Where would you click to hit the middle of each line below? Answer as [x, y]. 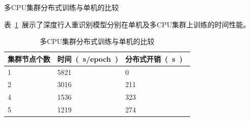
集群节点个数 [29, 58]
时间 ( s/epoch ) [88, 58]
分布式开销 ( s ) [154, 58]
